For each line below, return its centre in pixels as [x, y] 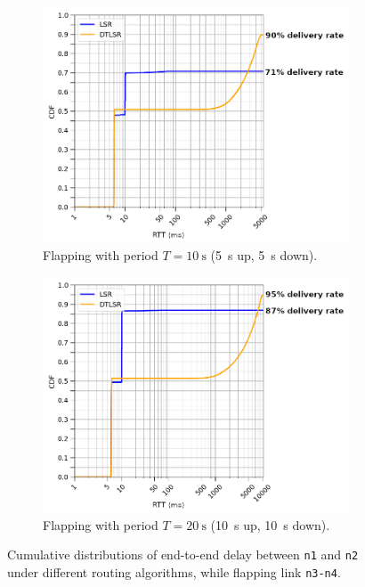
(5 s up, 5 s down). [264, 255]
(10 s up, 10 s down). [270, 524]
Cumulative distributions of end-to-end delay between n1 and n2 [183, 554]
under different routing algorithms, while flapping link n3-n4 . [174, 571]
